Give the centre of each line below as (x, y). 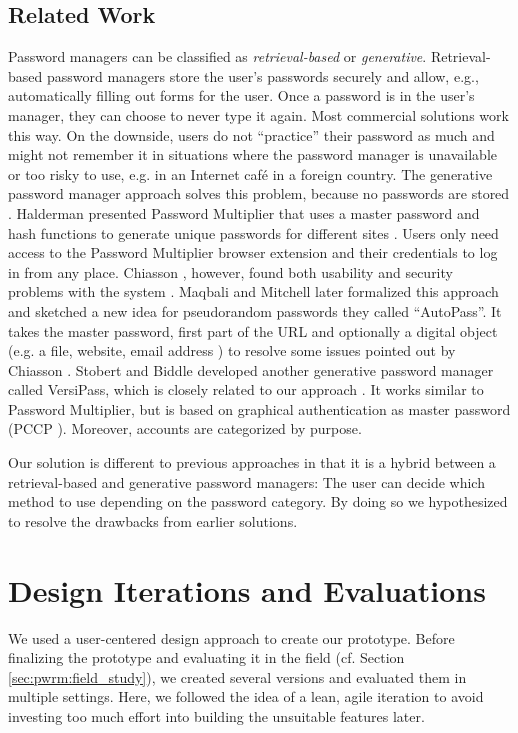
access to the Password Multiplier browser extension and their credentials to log (253, 252)
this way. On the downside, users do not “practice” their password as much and (251, 134)
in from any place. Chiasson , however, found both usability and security (230, 271)
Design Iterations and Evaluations (247, 589)
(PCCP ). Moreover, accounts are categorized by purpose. (185, 428)
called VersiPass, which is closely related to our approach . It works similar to (246, 389)
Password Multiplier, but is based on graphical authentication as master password (259, 408)
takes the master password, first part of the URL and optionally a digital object (253, 330)
